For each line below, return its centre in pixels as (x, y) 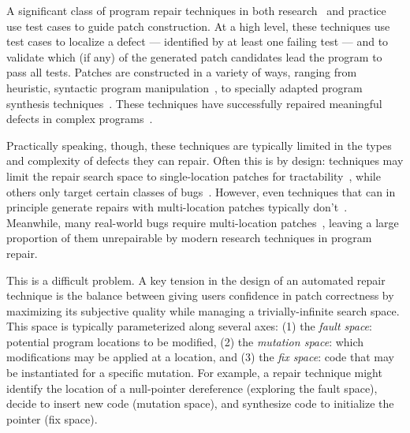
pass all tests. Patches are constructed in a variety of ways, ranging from (182, 72)
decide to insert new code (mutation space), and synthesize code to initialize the (200, 403)
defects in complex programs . (80, 119)
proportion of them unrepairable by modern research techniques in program (189, 238)
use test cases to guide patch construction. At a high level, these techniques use (198, 26)
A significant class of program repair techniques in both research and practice (196, 10)
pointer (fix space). (52, 418)
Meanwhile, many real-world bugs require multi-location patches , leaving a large (203, 222)
